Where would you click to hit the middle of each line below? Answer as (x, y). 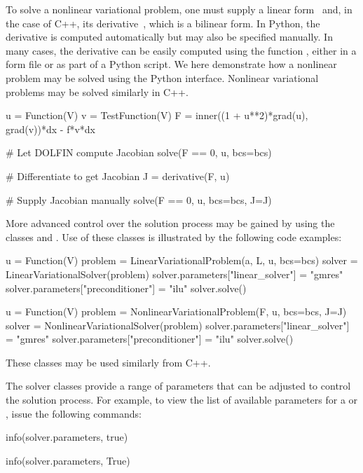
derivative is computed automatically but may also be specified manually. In (169, 37)
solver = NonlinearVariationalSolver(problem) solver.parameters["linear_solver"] (178, 325)
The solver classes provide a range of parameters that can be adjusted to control (178, 386)
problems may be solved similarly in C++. (97, 91)
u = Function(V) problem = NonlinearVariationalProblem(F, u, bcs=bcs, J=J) (176, 311)
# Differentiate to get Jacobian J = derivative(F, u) (118, 176)
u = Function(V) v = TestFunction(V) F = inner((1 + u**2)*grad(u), (157, 115)
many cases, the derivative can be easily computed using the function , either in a (181, 50)
